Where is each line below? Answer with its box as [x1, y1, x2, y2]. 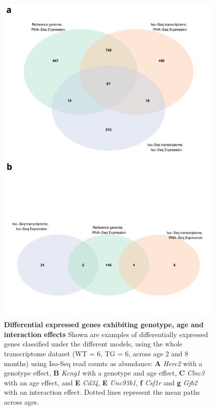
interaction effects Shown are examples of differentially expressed [4, 329, 208, 339]
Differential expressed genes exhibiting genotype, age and [4, 319, 204, 330]
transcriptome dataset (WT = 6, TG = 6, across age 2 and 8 [4, 348, 188, 358]
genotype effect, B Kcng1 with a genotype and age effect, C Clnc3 [4, 368, 205, 378]
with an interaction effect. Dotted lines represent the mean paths [4, 387, 200, 397]
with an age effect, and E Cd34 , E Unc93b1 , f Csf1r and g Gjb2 [4, 377, 198, 387]
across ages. [4, 396, 39, 407]
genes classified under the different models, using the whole [4, 339, 182, 349]
